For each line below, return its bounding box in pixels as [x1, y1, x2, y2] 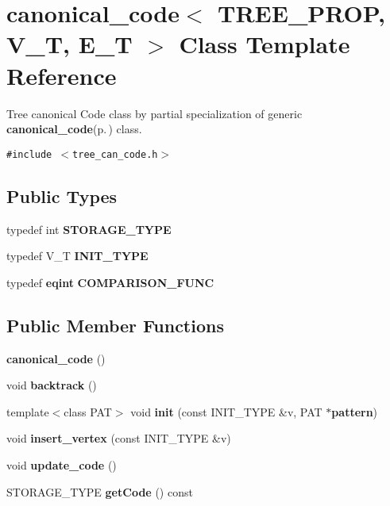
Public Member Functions [6, 312, 224, 337]
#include [6, 148, 52, 160]
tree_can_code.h [72, 148, 158, 160]
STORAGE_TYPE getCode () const [6, 483, 193, 500]
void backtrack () [6, 377, 97, 393]
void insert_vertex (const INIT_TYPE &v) [6, 430, 231, 447]
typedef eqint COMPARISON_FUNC [6, 274, 214, 290]
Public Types [6, 183, 118, 208]
